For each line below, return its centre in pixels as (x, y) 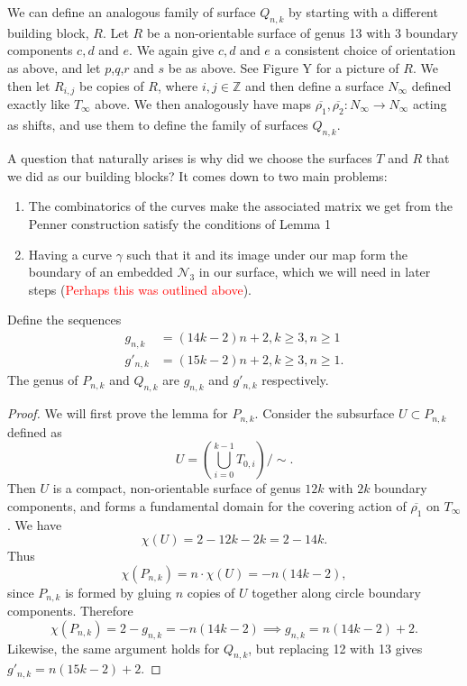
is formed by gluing (119, 592)
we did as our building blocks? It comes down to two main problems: (197, 175)
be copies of (112, 85)
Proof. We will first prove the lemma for (118, 413)
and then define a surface (314, 85)
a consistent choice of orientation (365, 50)
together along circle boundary (336, 592)
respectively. (295, 380)
